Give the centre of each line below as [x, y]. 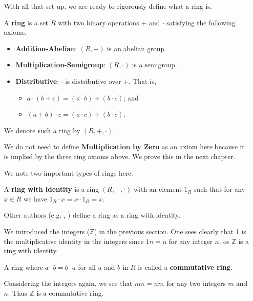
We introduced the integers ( [47, 231]
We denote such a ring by [42, 130]
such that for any [219, 189]
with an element [158, 189]
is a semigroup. [155, 65]
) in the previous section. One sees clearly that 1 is [170, 231]
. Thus [18, 292]
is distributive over [93, 81]
